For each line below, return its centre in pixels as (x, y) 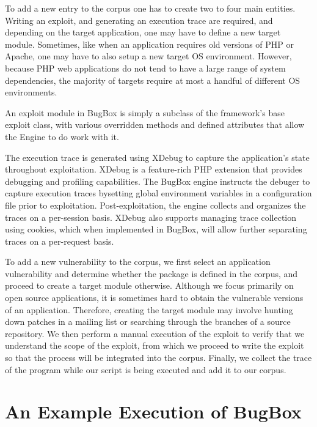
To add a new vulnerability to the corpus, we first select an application (138, 262)
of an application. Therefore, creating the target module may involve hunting (149, 309)
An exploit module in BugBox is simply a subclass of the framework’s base (145, 112)
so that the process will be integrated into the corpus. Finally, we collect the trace (158, 358)
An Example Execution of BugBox (153, 411)
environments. (31, 92)
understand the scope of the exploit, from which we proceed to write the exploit (155, 345)
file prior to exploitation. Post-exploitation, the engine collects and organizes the (155, 205)
